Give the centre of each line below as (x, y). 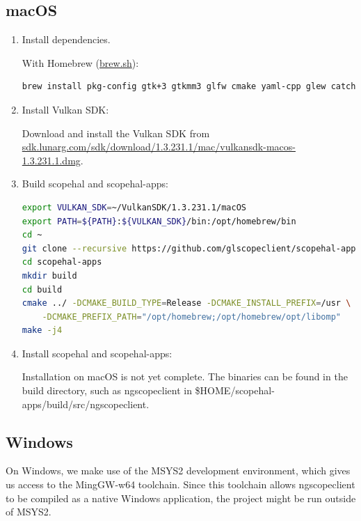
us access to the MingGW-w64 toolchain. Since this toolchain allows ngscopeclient (180, 484)
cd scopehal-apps (62, 262)
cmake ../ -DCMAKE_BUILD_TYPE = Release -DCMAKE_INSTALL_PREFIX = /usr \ (186, 303)
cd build (42, 289)
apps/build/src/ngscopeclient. (86, 404)
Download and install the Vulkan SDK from (116, 133)
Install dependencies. (66, 39)
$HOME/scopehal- (235, 390)
